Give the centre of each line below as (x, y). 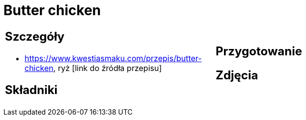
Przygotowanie (259, 51)
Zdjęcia (237, 75)
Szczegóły (35, 36)
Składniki (31, 90)
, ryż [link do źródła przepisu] (108, 68)
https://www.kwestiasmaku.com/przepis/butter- (113, 58)
